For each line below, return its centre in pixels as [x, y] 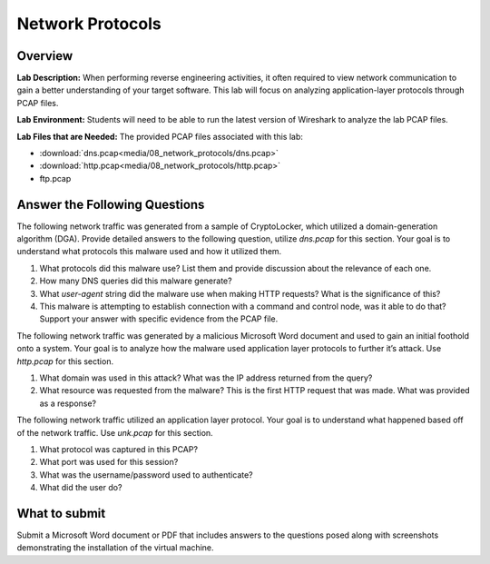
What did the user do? [81, 488]
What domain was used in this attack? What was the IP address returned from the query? [206, 378]
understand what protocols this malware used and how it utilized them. [149, 252]
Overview [45, 56]
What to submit [61, 513]
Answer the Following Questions [111, 204]
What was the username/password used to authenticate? [146, 475]
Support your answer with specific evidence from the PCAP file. [159, 319]
